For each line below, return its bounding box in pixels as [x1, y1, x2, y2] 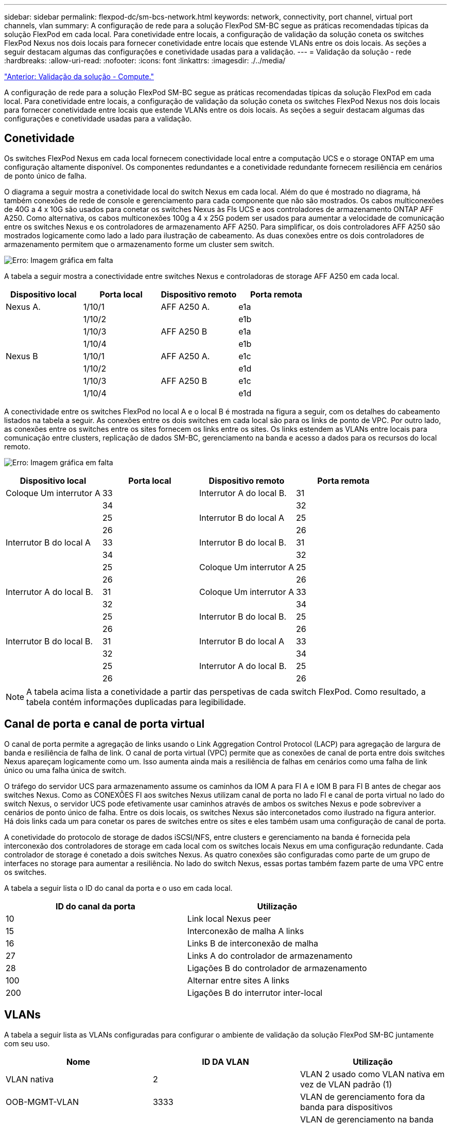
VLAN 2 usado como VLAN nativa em [300, 1068, 445, 1079]
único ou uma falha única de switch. [4, 765, 127, 775]
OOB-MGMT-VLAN [6, 1096, 79, 1107]
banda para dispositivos [300, 1101, 393, 1112]
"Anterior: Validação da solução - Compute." [4, 72, 154, 81]
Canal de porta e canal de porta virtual [4, 717, 205, 731]
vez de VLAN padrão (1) [300, 1079, 392, 1090]
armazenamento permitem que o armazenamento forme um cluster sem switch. [4, 239, 274, 249]
